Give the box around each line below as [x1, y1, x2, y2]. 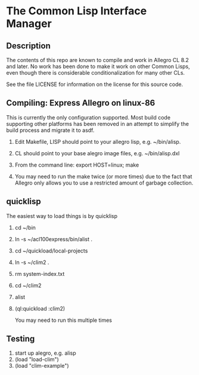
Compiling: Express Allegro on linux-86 [6, 98, 156, 108]
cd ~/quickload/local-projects [14, 247, 88, 254]
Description [6, 41, 51, 51]
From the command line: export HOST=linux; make [14, 161, 139, 168]
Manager [6, 17, 52, 30]
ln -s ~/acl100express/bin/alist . [14, 235, 93, 242]
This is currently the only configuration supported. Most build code [6, 113, 171, 121]
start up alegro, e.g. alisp [14, 349, 76, 356]
